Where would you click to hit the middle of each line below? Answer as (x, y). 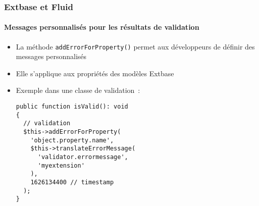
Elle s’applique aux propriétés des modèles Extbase (95, 73)
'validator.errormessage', (83, 157)
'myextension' (61, 165)
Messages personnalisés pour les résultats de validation (102, 27)
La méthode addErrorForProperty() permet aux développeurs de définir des (135, 46)
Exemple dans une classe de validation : (78, 90)
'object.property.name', (72, 140)
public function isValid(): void (72, 107)
